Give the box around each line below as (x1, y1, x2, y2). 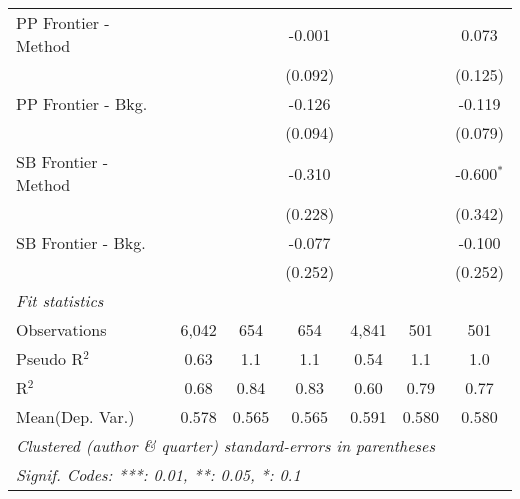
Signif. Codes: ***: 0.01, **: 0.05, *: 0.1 (16, 463, 301, 486)
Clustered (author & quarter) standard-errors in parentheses (16, 434, 435, 457)
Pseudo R (16, 347, 84, 370)
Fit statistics (16, 289, 104, 312)
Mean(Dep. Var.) (16, 405, 135, 428)
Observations (16, 318, 107, 341)
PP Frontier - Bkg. (16, 92, 148, 115)
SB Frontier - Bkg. (16, 231, 146, 254)
